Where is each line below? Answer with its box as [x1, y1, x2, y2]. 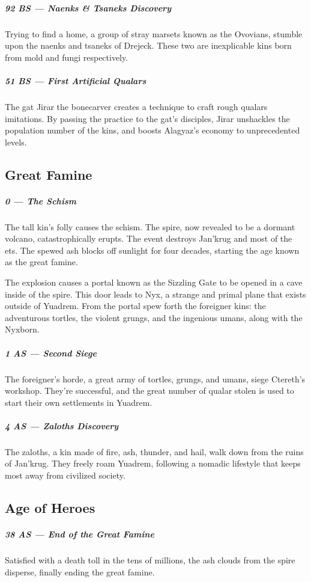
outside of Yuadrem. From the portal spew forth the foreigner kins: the [5, 299, 266, 312]
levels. [5, 135, 27, 148]
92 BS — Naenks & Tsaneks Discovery [5, 1, 172, 14]
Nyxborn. [5, 323, 40, 335]
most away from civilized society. [5, 469, 125, 482]
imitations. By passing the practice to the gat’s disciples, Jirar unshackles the [5, 112, 290, 124]
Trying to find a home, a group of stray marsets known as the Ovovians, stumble [5, 27, 303, 40]
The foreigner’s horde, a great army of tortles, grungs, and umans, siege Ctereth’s [5, 372, 306, 385]
